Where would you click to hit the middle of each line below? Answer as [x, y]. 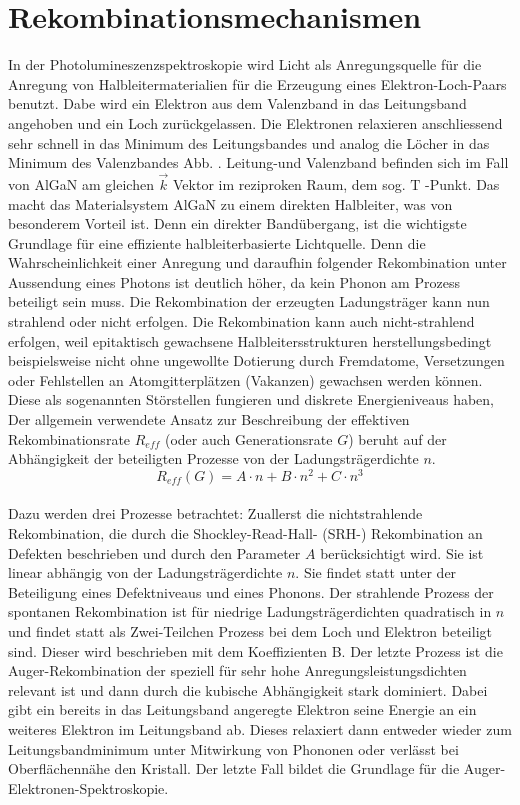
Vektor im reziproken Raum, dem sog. [289, 183]
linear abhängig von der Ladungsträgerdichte [145, 572]
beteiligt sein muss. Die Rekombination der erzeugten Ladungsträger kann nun [249, 301]
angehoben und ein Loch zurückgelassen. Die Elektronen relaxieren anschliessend [255, 122]
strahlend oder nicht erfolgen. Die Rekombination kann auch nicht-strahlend [241, 321]
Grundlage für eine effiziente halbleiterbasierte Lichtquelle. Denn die [217, 242]
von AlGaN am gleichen [81, 183]
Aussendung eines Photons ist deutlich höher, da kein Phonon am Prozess [234, 281]
